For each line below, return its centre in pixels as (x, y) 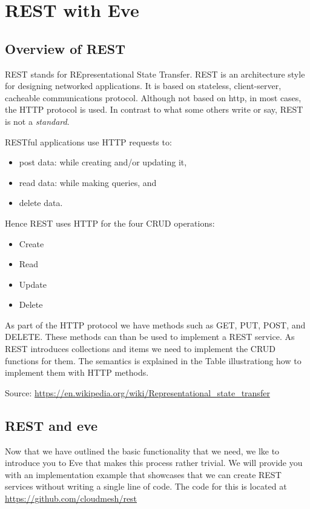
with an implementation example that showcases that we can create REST (143, 474)
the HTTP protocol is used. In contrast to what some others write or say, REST (154, 109)
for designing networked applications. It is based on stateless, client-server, (143, 86)
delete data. (41, 203)
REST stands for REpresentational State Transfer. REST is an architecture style (155, 74)
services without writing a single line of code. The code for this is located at (146, 486)
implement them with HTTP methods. (77, 372)
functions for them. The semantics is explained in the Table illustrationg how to (153, 360)
